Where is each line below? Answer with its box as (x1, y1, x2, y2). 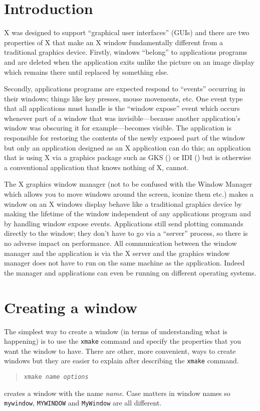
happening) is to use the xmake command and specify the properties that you (4, 336, 241, 346)
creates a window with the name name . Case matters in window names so (4, 387, 230, 398)
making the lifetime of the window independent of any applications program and (4, 208, 251, 219)
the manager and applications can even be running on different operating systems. (4, 267, 256, 278)
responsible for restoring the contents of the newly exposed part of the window (4, 132, 245, 143)
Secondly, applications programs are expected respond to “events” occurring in (4, 83, 245, 94)
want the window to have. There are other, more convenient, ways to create (4, 345, 236, 356)
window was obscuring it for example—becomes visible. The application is (4, 122, 231, 133)
